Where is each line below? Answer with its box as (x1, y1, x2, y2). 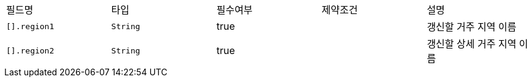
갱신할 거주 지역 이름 (427, 21, 517, 33)
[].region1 (6, 21, 55, 31)
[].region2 (6, 46, 55, 55)
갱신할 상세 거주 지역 (427, 38, 517, 50)
